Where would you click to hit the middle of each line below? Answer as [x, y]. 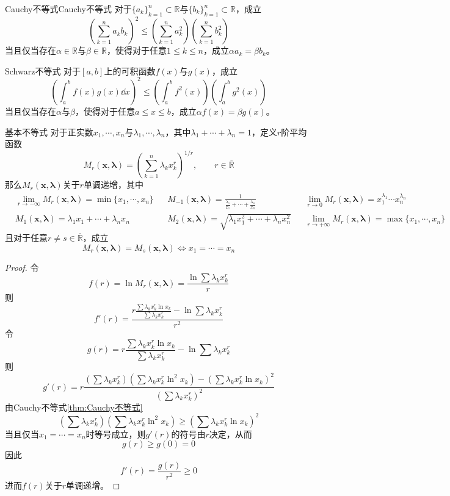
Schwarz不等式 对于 [43, 70]
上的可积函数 [130, 70]
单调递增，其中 [113, 185]
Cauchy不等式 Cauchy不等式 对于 [68, 9]
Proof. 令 [22, 267]
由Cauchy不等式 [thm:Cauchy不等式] [74, 407]
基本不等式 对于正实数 [49, 131]
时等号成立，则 [116, 433]
